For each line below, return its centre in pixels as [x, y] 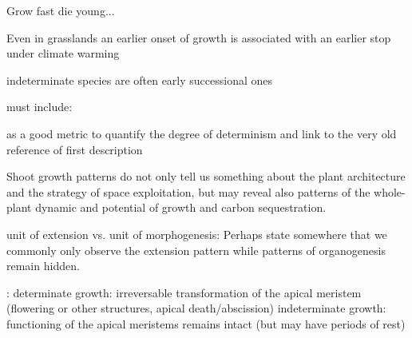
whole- [390, 191]
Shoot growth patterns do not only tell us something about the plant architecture [206, 176]
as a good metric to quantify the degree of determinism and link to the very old [202, 133]
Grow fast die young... [61, 10]
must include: [40, 107]
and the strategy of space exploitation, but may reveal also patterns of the [188, 191]
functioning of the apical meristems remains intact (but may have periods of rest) [206, 323]
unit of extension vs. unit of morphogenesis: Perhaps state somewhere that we [197, 234]
